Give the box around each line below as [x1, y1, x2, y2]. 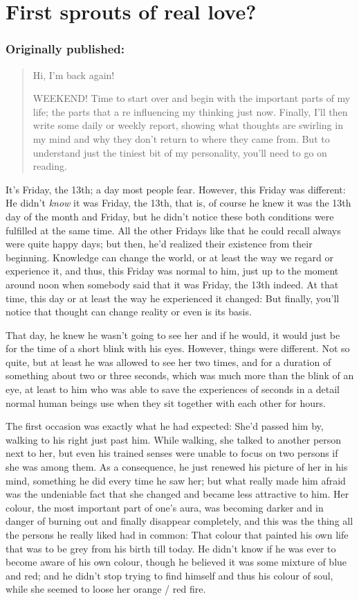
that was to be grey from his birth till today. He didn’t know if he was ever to [6, 541, 336, 555]
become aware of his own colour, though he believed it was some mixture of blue [6, 555, 347, 569]
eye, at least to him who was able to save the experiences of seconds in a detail [6, 382, 340, 397]
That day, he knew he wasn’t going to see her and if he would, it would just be [6, 327, 340, 342]
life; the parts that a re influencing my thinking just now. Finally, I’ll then [33, 104, 348, 119]
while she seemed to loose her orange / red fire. [6, 582, 206, 596]
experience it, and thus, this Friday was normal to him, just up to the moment [6, 263, 339, 278]
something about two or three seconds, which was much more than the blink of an [6, 368, 354, 383]
